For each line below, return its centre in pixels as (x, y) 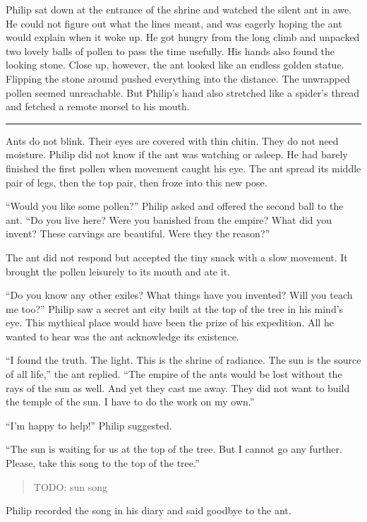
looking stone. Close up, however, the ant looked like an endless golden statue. (175, 65)
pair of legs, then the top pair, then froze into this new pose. (137, 182)
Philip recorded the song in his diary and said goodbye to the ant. (149, 510)
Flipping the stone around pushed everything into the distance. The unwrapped (178, 78)
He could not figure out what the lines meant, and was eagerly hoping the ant (174, 23)
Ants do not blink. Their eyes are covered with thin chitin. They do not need (172, 140)
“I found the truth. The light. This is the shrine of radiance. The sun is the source (183, 360)
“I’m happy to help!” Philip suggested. (89, 425)
